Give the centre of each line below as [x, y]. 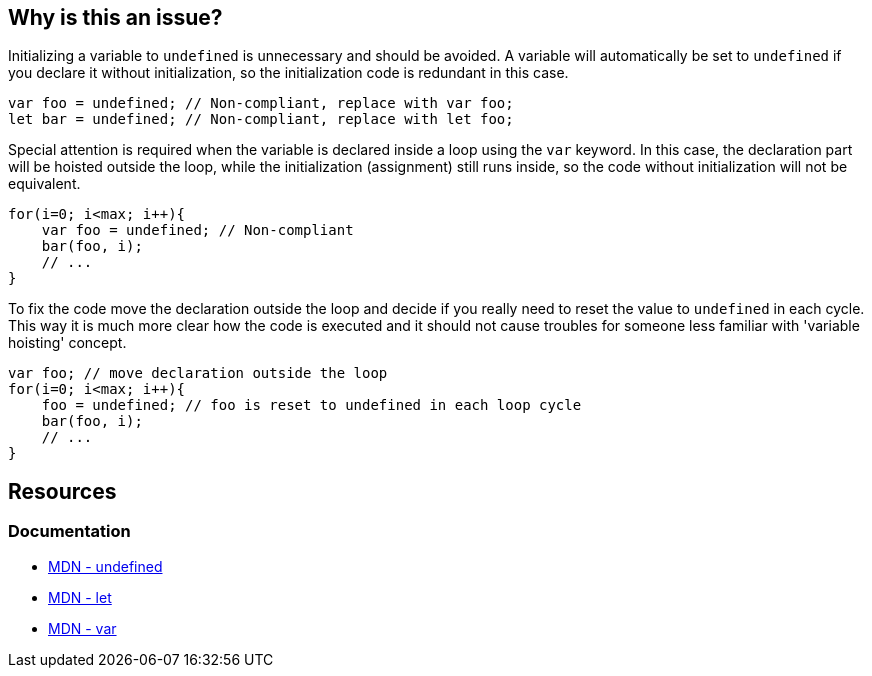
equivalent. [44, 184]
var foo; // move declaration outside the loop [198, 373]
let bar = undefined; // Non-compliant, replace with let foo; [261, 119]
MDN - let [80, 597]
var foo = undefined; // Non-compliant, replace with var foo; [261, 103]
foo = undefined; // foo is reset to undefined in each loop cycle [311, 405]
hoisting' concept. [67, 343]
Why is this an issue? [115, 17]
